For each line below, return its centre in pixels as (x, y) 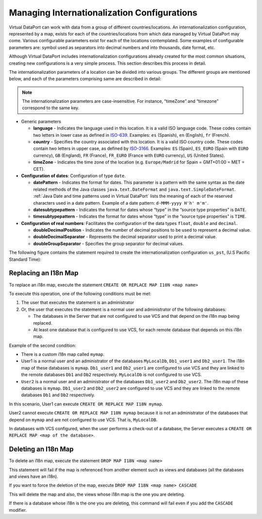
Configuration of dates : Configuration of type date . (74, 176)
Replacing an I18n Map (44, 273)
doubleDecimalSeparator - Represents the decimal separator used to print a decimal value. (125, 237)
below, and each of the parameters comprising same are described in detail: (85, 79)
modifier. (18, 510)
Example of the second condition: (42, 345)
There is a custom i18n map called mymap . (63, 355)
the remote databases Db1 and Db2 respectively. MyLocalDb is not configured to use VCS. (112, 375)
